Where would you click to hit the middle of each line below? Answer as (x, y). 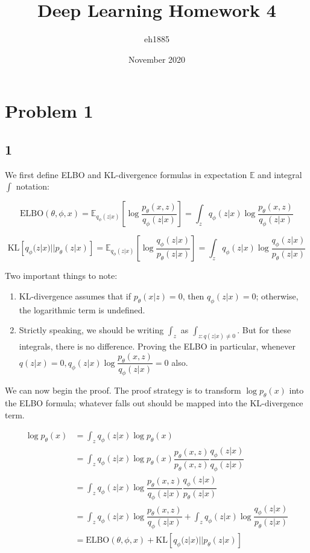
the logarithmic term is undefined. (82, 309)
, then (193, 296)
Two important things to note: (61, 276)
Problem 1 (49, 111)
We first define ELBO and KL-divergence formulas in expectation (126, 174)
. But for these (264, 330)
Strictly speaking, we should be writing (91, 330)
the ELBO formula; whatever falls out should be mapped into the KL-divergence (154, 403)
